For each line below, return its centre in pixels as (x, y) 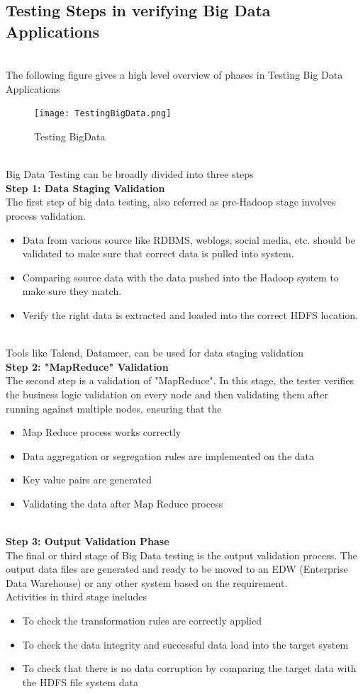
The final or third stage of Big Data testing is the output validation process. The (181, 555)
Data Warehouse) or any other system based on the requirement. (147, 582)
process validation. (46, 216)
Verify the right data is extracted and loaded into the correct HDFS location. (190, 314)
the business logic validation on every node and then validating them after (167, 394)
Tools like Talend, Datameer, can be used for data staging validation (155, 353)
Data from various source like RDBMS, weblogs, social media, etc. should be (189, 239)
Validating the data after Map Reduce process (123, 503)
